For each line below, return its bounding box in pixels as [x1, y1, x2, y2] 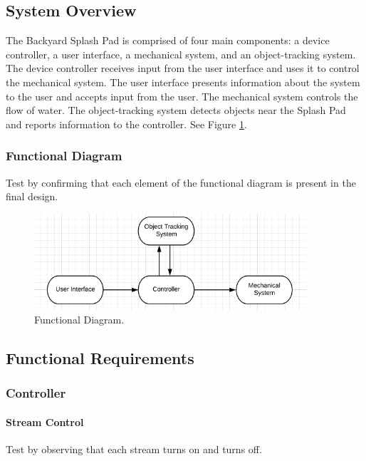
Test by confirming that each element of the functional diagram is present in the [6, 175, 356, 190]
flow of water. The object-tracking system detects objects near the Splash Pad [6, 103, 346, 118]
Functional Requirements [6, 347, 194, 369]
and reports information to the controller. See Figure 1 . [6, 116, 247, 131]
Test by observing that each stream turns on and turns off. [6, 442, 262, 457]
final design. [6, 189, 58, 204]
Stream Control [6, 415, 84, 429]
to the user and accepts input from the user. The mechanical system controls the [6, 88, 358, 103]
